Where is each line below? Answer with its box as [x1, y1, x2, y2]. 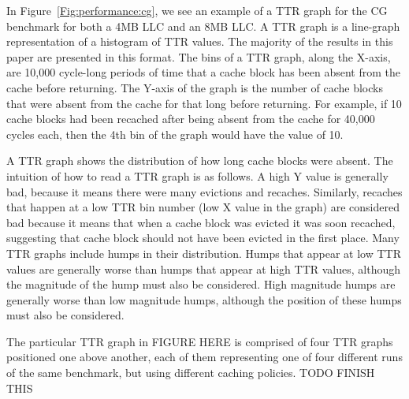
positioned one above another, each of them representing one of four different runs [6, 349, 403, 365]
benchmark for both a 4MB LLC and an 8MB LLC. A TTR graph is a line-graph [6, 17, 400, 34]
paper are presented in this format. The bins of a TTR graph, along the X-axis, [6, 48, 391, 65]
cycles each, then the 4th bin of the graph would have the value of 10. [6, 125, 344, 142]
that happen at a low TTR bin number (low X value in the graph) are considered [6, 199, 400, 215]
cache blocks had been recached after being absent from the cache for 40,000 [6, 110, 375, 127]
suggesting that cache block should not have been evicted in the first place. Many [6, 229, 400, 246]
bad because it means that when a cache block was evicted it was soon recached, [6, 214, 396, 230]
